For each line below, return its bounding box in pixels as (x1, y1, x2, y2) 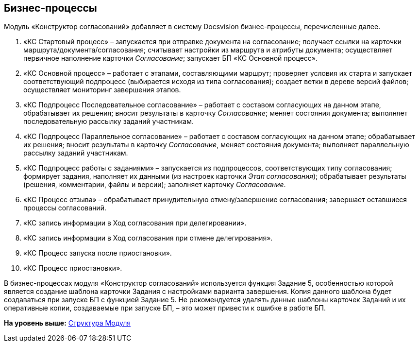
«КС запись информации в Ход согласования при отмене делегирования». (23, 234, 273, 242)
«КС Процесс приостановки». (23, 264, 122, 273)
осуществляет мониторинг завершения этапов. (23, 86, 181, 94)
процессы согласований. (23, 204, 106, 212)
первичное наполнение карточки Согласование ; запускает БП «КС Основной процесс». (23, 54, 318, 63)
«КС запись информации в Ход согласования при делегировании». (23, 219, 247, 227)
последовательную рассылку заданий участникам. (23, 117, 194, 126)
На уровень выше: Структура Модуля (4, 319, 131, 328)
